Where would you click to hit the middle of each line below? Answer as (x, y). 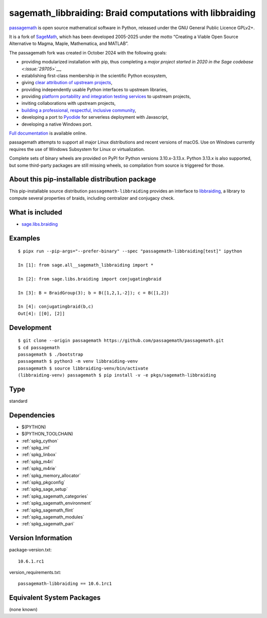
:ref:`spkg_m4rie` (39, 469)
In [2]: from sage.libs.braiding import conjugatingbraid (90, 279)
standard (18, 401)
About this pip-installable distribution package (83, 179)
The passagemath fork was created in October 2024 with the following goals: (88, 52)
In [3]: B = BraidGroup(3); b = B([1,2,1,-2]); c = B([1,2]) (93, 293)
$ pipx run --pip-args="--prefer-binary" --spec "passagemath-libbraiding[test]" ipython (130, 251)
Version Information (41, 538)
